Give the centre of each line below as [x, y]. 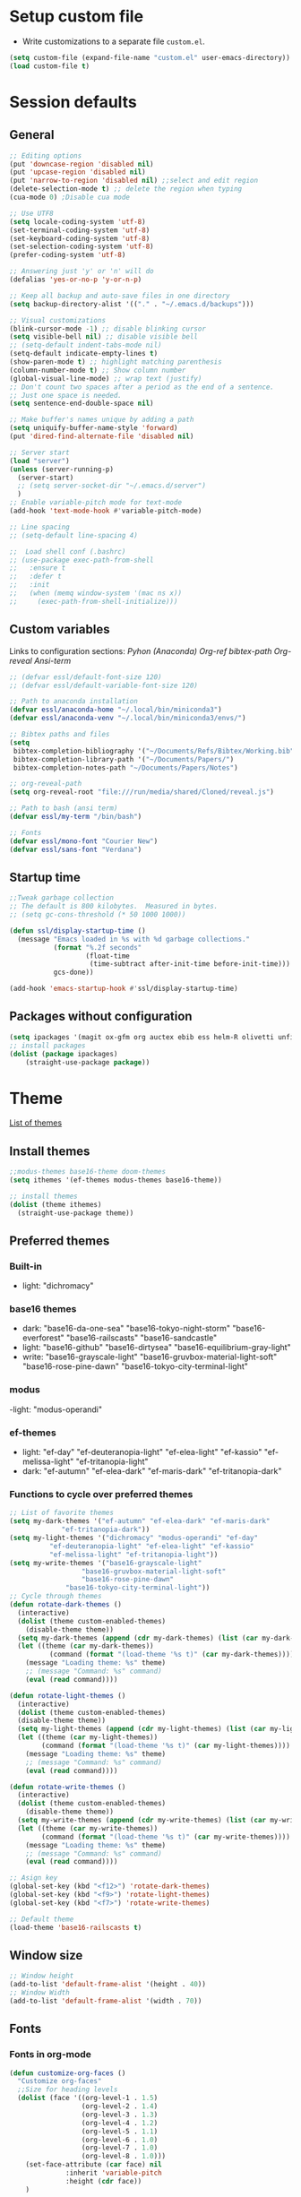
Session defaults [73, 102]
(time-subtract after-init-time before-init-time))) [190, 964]
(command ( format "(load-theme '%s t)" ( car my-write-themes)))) [166, 1837]
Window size [46, 1955]
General [32, 135]
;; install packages [48, 1046]
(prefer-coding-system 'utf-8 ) [68, 255]
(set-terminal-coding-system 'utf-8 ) [80, 230]
